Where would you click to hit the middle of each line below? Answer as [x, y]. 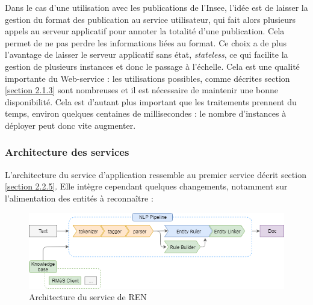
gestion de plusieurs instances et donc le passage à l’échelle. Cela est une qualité [152, 66]
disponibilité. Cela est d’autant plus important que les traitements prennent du [151, 101]
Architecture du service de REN [88, 297]
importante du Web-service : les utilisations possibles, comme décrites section [147, 78]
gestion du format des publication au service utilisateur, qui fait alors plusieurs [150, 19]
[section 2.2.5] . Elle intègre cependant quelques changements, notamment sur [146, 186]
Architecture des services [67, 152]
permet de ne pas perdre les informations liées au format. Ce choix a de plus [146, 42]
